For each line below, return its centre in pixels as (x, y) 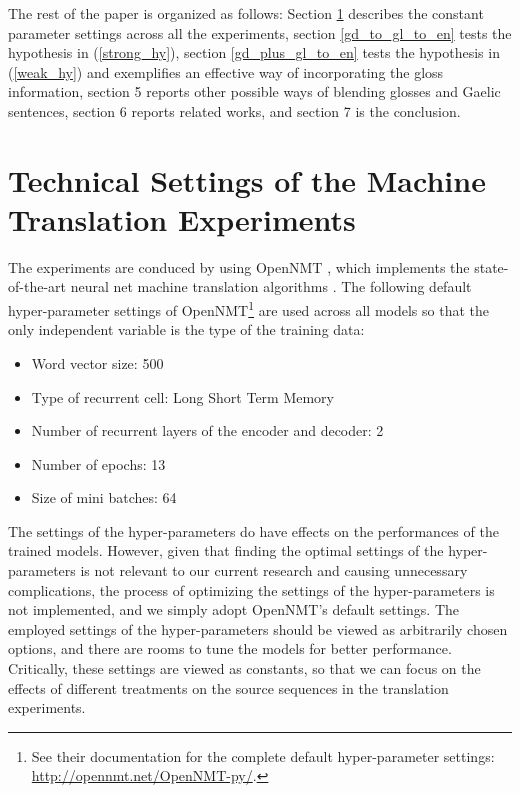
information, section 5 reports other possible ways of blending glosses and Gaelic (254, 91)
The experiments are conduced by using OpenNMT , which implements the (239, 266)
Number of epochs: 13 (98, 463)
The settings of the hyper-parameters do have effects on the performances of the (253, 530)
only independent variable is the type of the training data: (186, 329)
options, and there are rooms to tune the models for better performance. (230, 648)
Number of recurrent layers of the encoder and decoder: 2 (207, 430)
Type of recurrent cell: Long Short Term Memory (182, 396)
